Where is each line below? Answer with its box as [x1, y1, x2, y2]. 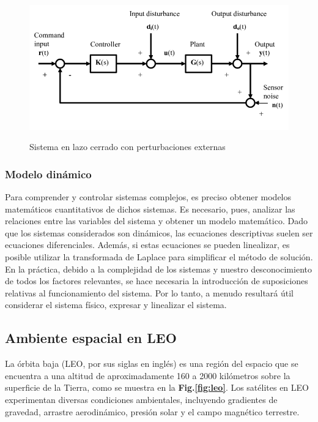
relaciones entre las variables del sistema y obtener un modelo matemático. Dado [5, 214, 308, 227]
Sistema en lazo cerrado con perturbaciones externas [29, 140, 226, 153]
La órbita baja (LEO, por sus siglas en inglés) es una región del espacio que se [5, 357, 298, 370]
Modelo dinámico [5, 166, 92, 181]
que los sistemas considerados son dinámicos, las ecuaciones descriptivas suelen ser [5, 226, 313, 239]
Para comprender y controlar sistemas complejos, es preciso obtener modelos [5, 190, 292, 203]
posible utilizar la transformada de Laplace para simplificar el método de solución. [5, 251, 313, 263]
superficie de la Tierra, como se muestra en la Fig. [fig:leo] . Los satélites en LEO [5, 381, 309, 394]
